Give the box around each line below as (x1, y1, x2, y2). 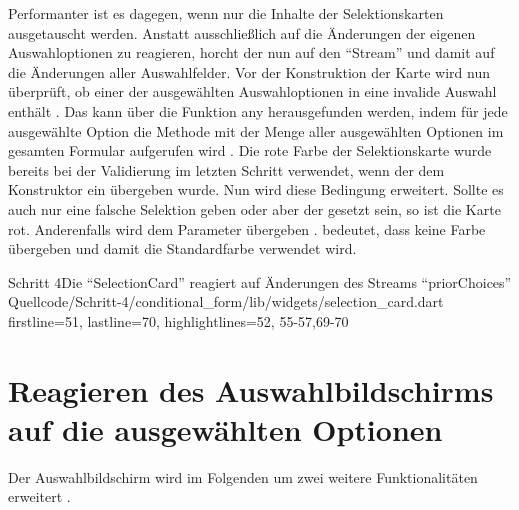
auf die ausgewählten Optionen (8, 408, 443, 449)
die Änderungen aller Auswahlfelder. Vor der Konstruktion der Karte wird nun (8, 61, 491, 82)
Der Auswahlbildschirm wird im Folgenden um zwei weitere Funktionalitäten (8, 466, 478, 487)
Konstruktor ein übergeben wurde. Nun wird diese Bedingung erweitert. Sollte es (8, 179, 504, 200)
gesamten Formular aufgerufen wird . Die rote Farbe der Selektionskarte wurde (8, 140, 492, 161)
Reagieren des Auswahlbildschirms (8, 369, 494, 410)
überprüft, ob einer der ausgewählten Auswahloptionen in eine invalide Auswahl (8, 81, 497, 102)
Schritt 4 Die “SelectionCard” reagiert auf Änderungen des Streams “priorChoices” (8, 271, 512, 292)
